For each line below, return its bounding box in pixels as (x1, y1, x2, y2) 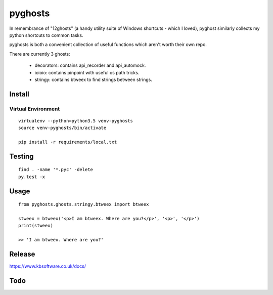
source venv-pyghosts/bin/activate (18, 125, 107, 131)
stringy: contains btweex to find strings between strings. (34, 76, 153, 82)
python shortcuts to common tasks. (9, 32, 83, 38)
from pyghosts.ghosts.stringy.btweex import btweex (18, 201, 149, 207)
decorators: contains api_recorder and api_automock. (34, 62, 146, 68)
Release (9, 250, 35, 258)
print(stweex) (18, 223, 53, 229)
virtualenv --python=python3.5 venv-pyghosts (18, 118, 133, 123)
